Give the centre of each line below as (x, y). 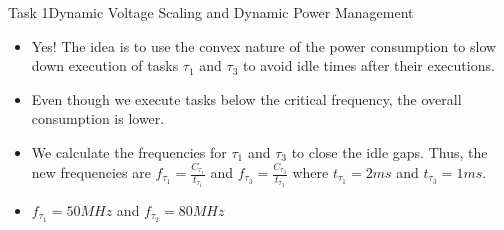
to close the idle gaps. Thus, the (389, 151)
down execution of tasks (105, 65)
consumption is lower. (98, 118)
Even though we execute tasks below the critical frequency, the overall (246, 98)
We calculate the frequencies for (129, 151)
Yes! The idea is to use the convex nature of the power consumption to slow (264, 45)
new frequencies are (91, 172)
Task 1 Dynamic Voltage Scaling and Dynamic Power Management (211, 12)
